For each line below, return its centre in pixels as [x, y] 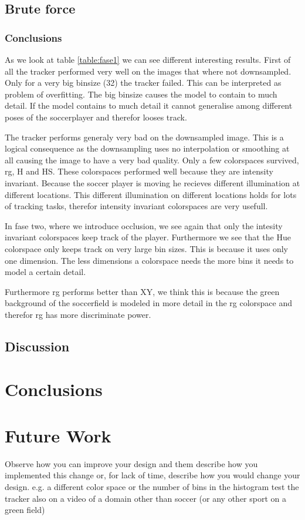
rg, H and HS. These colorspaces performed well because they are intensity [139, 171]
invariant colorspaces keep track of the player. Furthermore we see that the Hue [148, 237]
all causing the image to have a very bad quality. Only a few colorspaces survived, [152, 160]
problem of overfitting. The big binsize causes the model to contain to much [141, 94]
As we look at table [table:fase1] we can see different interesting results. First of [148, 59]
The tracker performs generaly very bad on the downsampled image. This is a [144, 137]
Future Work [58, 435]
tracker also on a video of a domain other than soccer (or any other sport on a [145, 498]
